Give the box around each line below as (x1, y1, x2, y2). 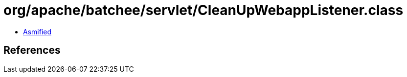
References (3, 44, 61, 57)
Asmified (23, 27, 52, 36)
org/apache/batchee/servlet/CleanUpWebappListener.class (3, 2, 404, 18)
